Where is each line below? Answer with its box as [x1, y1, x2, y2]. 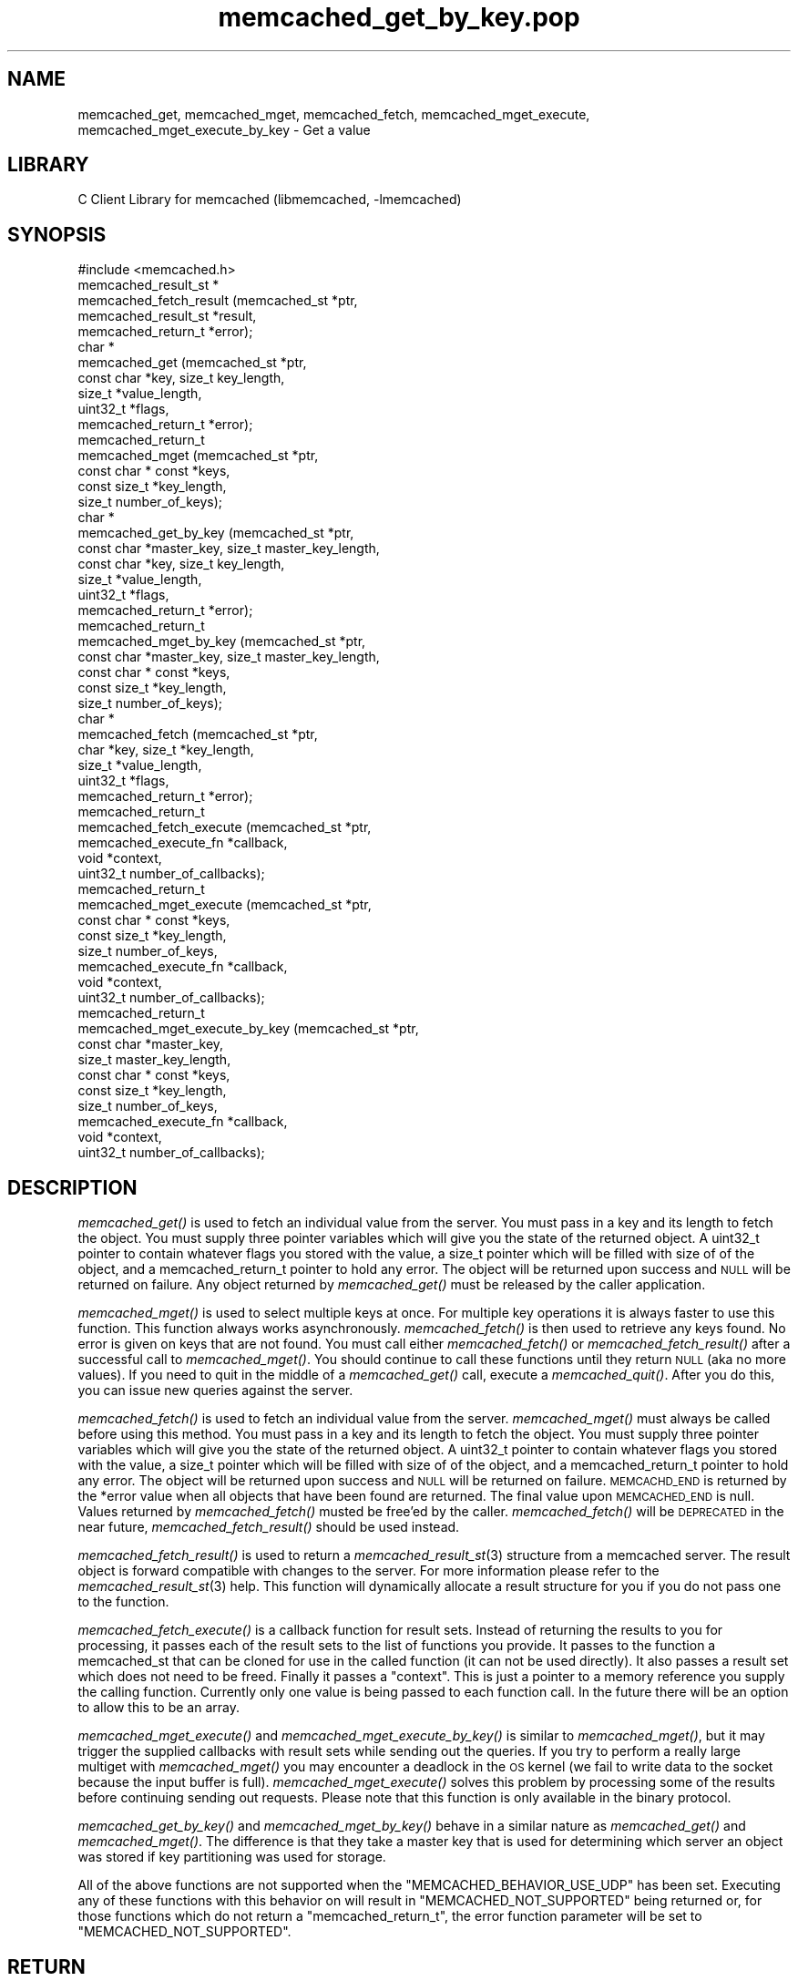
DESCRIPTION [7, 1175, 138, 1199]
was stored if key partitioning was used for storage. [77, 1849, 386, 1865]
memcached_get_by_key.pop [218, 2, 580, 33]
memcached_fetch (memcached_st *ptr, [77, 726, 318, 743]
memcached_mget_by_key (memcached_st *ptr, [77, 633, 366, 650]
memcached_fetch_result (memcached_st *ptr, [77, 293, 358, 309]
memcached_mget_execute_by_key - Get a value [77, 121, 371, 138]
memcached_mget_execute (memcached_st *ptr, [77, 897, 372, 913]
